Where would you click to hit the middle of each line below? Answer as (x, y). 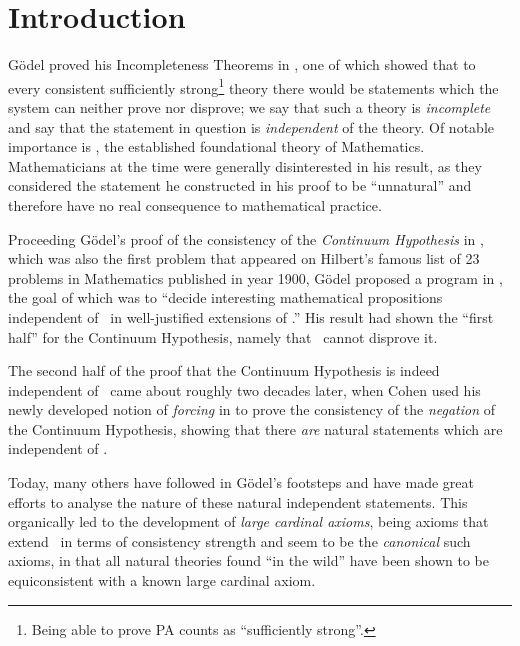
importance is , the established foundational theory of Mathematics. (216, 146)
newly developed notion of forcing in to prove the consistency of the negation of (251, 409)
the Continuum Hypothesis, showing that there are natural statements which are (255, 428)
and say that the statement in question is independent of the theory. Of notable (251, 126)
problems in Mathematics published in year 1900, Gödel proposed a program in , (255, 277)
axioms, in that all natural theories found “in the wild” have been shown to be (248, 560)
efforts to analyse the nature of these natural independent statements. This (238, 501)
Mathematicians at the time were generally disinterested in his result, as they (245, 165)
